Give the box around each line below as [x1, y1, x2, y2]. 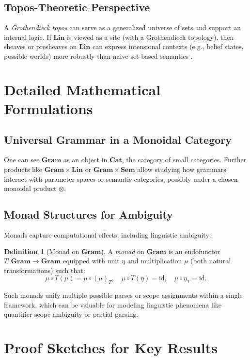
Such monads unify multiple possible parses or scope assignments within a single [4, 290, 243, 300]
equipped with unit [62, 256, 120, 266]
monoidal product [4, 183, 57, 193]
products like [4, 164, 43, 174]
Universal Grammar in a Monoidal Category [4, 132, 232, 147]
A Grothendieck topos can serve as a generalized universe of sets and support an [4, 22, 241, 33]
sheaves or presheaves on [4, 41, 77, 51]
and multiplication [127, 256, 182, 266]
